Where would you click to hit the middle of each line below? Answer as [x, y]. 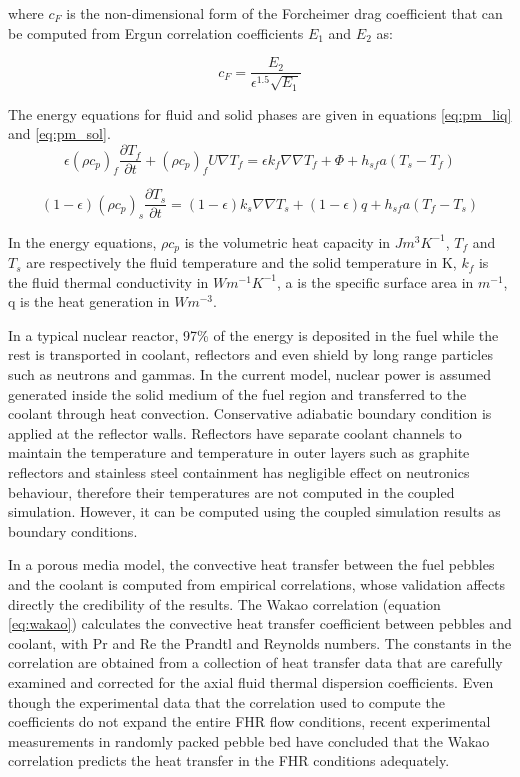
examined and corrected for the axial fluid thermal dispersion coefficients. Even [251, 681]
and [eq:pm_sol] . [59, 133]
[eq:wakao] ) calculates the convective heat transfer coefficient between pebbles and [260, 623]
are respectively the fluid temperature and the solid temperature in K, [241, 262]
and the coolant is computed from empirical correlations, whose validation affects [257, 583]
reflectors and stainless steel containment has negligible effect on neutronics [239, 472]
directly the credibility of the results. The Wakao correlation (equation [224, 603]
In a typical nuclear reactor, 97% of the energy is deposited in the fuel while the [253, 334]
